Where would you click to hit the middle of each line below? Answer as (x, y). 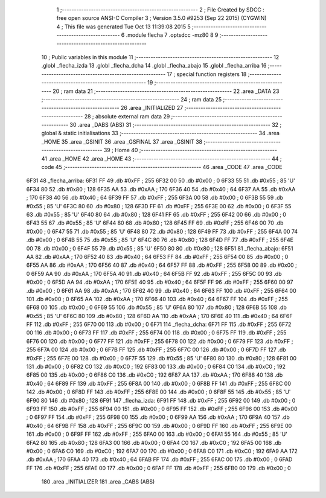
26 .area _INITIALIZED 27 (152, 108)
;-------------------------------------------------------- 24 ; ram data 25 (132, 99)
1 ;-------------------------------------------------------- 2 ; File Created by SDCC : (161, 10)
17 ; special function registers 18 (207, 74)
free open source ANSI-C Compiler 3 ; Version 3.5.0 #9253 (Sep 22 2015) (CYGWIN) (161, 18)
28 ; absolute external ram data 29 (127, 116)
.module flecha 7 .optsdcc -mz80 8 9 (172, 35)
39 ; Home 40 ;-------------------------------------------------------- (190, 150)
